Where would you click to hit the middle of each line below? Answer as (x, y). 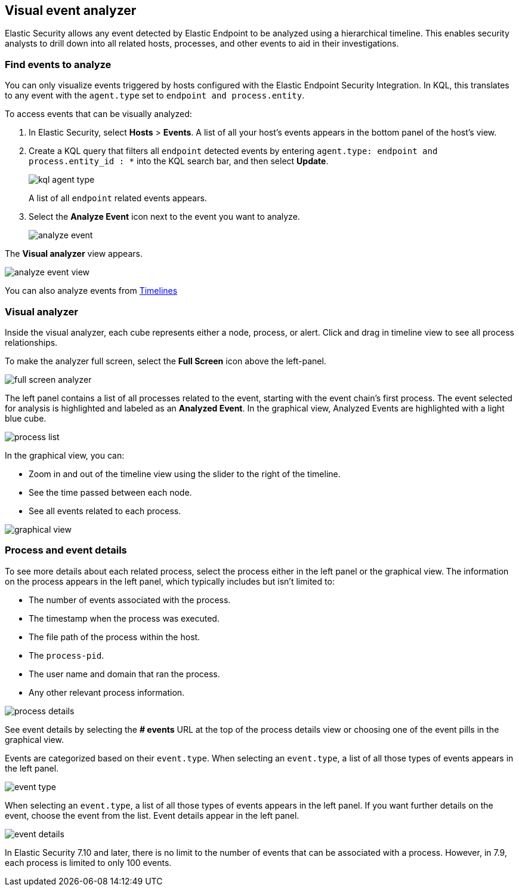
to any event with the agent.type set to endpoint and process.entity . (155, 96)
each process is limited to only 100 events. (88, 862)
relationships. (31, 342)
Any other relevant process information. (107, 692)
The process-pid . (67, 655)
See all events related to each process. (105, 511)
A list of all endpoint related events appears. (118, 198)
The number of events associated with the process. (130, 600)
